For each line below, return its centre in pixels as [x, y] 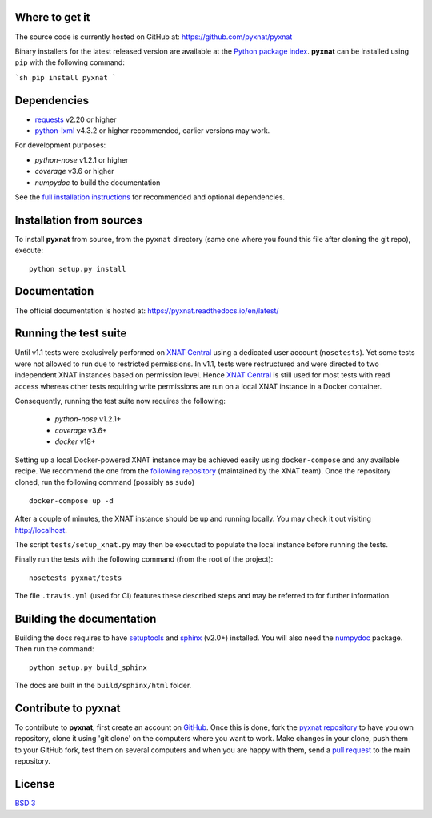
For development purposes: [60, 145]
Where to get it [53, 17]
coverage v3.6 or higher [75, 171]
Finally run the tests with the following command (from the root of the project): [144, 559]
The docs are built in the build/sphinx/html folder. [103, 686]
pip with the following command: [70, 62]
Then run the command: [55, 649]
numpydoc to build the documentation [98, 182]
